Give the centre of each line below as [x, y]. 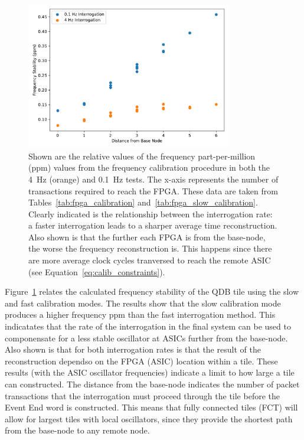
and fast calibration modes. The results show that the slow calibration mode [143, 303]
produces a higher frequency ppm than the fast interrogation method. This [140, 314]
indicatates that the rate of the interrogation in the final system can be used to [148, 326]
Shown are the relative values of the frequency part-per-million [142, 156]
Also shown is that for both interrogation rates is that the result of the [133, 349]
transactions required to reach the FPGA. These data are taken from [153, 190]
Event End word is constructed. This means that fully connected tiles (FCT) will [151, 407]
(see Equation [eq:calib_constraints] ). [97, 271]
